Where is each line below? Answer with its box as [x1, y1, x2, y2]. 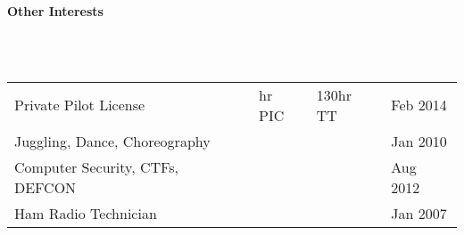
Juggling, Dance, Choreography [14, 130, 211, 151]
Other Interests [7, 2, 104, 20]
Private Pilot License [14, 94, 145, 116]
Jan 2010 [391, 130, 447, 151]
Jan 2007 [391, 202, 447, 223]
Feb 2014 [391, 94, 447, 116]
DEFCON [14, 176, 77, 198]
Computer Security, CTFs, [14, 156, 178, 177]
